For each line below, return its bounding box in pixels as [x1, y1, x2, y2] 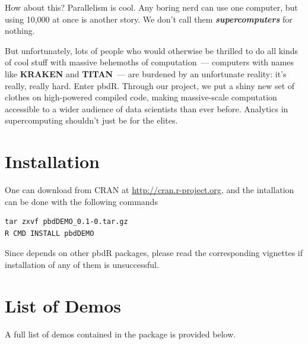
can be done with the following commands [5, 195, 158, 207]
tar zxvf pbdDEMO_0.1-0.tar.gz [5, 217, 128, 226]
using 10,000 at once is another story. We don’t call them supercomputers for [5, 12, 293, 25]
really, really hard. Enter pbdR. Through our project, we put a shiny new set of [5, 79, 295, 91]
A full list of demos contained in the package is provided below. [5, 327, 236, 340]
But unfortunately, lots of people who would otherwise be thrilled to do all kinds [5, 44, 299, 56]
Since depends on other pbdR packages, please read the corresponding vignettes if [5, 247, 303, 259]
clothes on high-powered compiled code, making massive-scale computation [5, 91, 277, 103]
